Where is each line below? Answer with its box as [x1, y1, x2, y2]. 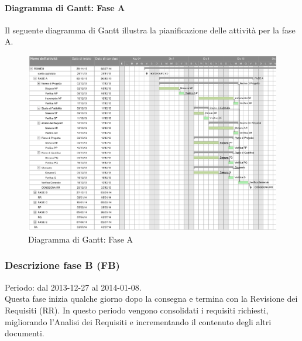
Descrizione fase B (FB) [5, 258, 120, 272]
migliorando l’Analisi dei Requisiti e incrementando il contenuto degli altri [5, 315, 272, 328]
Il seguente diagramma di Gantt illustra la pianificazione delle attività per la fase [5, 23, 296, 36]
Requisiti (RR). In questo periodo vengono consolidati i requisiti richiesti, [5, 304, 269, 316]
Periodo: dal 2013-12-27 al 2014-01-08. [5, 281, 142, 293]
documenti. [5, 327, 44, 339]
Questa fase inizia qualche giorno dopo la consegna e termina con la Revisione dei [5, 292, 298, 305]
